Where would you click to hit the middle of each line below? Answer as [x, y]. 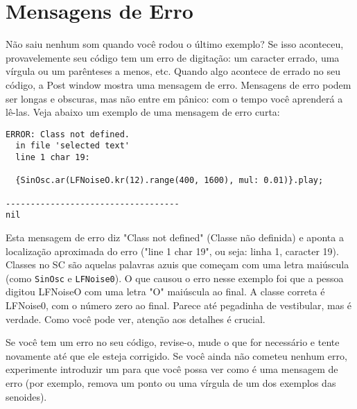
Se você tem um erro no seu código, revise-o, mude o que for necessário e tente [173, 342]
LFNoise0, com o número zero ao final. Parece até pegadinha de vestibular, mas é [179, 305]
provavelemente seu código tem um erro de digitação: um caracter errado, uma [173, 57]
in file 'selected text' [72, 146]
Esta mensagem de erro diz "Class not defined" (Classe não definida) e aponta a [175, 237]
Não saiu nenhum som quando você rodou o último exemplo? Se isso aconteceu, [175, 44]
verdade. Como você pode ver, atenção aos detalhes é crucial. [136, 319]
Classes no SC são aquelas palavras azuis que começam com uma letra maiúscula [177, 264]
